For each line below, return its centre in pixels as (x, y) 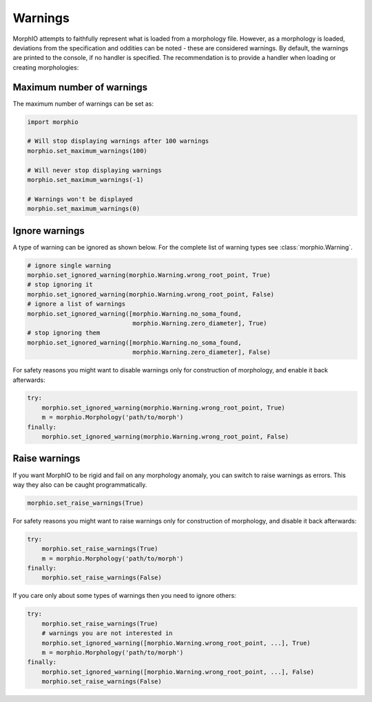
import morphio (53, 122)
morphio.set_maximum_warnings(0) (84, 209)
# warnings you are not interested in (107, 633)
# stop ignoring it (60, 285)
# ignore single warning (69, 265)
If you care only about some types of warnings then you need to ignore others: (125, 596)
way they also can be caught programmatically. (80, 484)
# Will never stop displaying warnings (94, 170)
